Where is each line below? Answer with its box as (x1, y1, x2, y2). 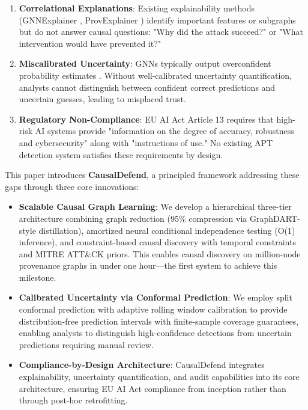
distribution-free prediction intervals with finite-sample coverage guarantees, (19, 314, 299, 327)
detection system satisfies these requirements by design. (19, 148, 223, 161)
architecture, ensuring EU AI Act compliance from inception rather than (19, 382, 286, 394)
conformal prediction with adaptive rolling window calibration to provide (19, 303, 288, 316)
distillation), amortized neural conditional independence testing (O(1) (38, 224, 295, 236)
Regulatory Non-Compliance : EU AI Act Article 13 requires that (19, 112, 274, 125)
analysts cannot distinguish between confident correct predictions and (19, 81, 276, 93)
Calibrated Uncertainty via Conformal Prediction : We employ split (19, 291, 292, 304)
